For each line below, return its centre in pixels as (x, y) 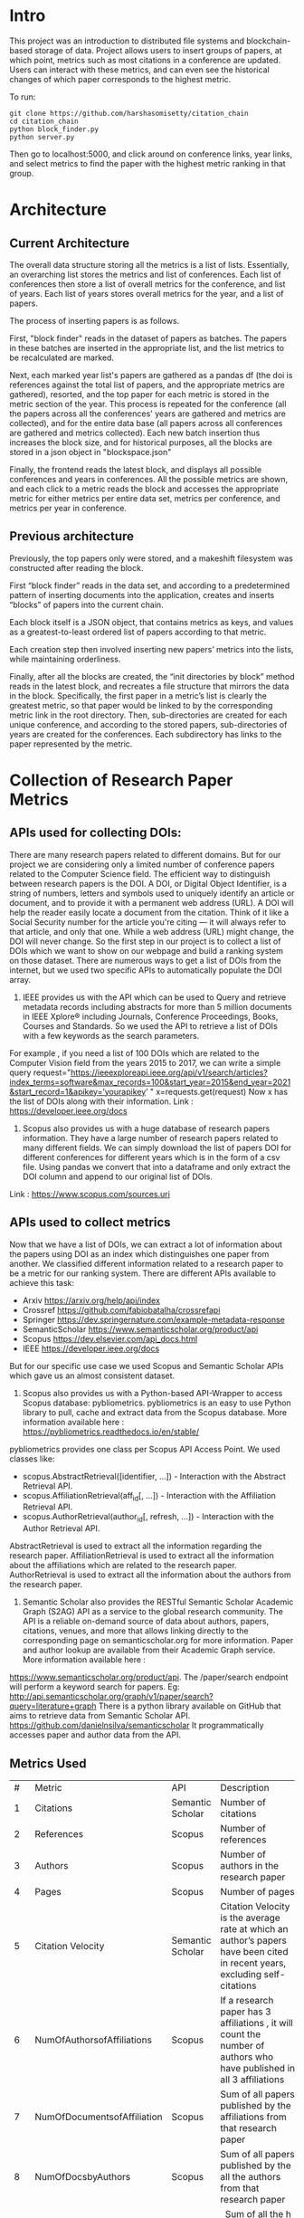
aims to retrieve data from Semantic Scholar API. (100, 1716)
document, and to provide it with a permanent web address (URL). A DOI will (152, 902)
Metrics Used (48, 1763)
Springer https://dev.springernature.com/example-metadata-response (153, 1319)
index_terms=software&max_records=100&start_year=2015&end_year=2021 (150, 1081)
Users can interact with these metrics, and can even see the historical (139, 70)
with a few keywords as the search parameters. (111, 1035)
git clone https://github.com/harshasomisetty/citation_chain (129, 113)
